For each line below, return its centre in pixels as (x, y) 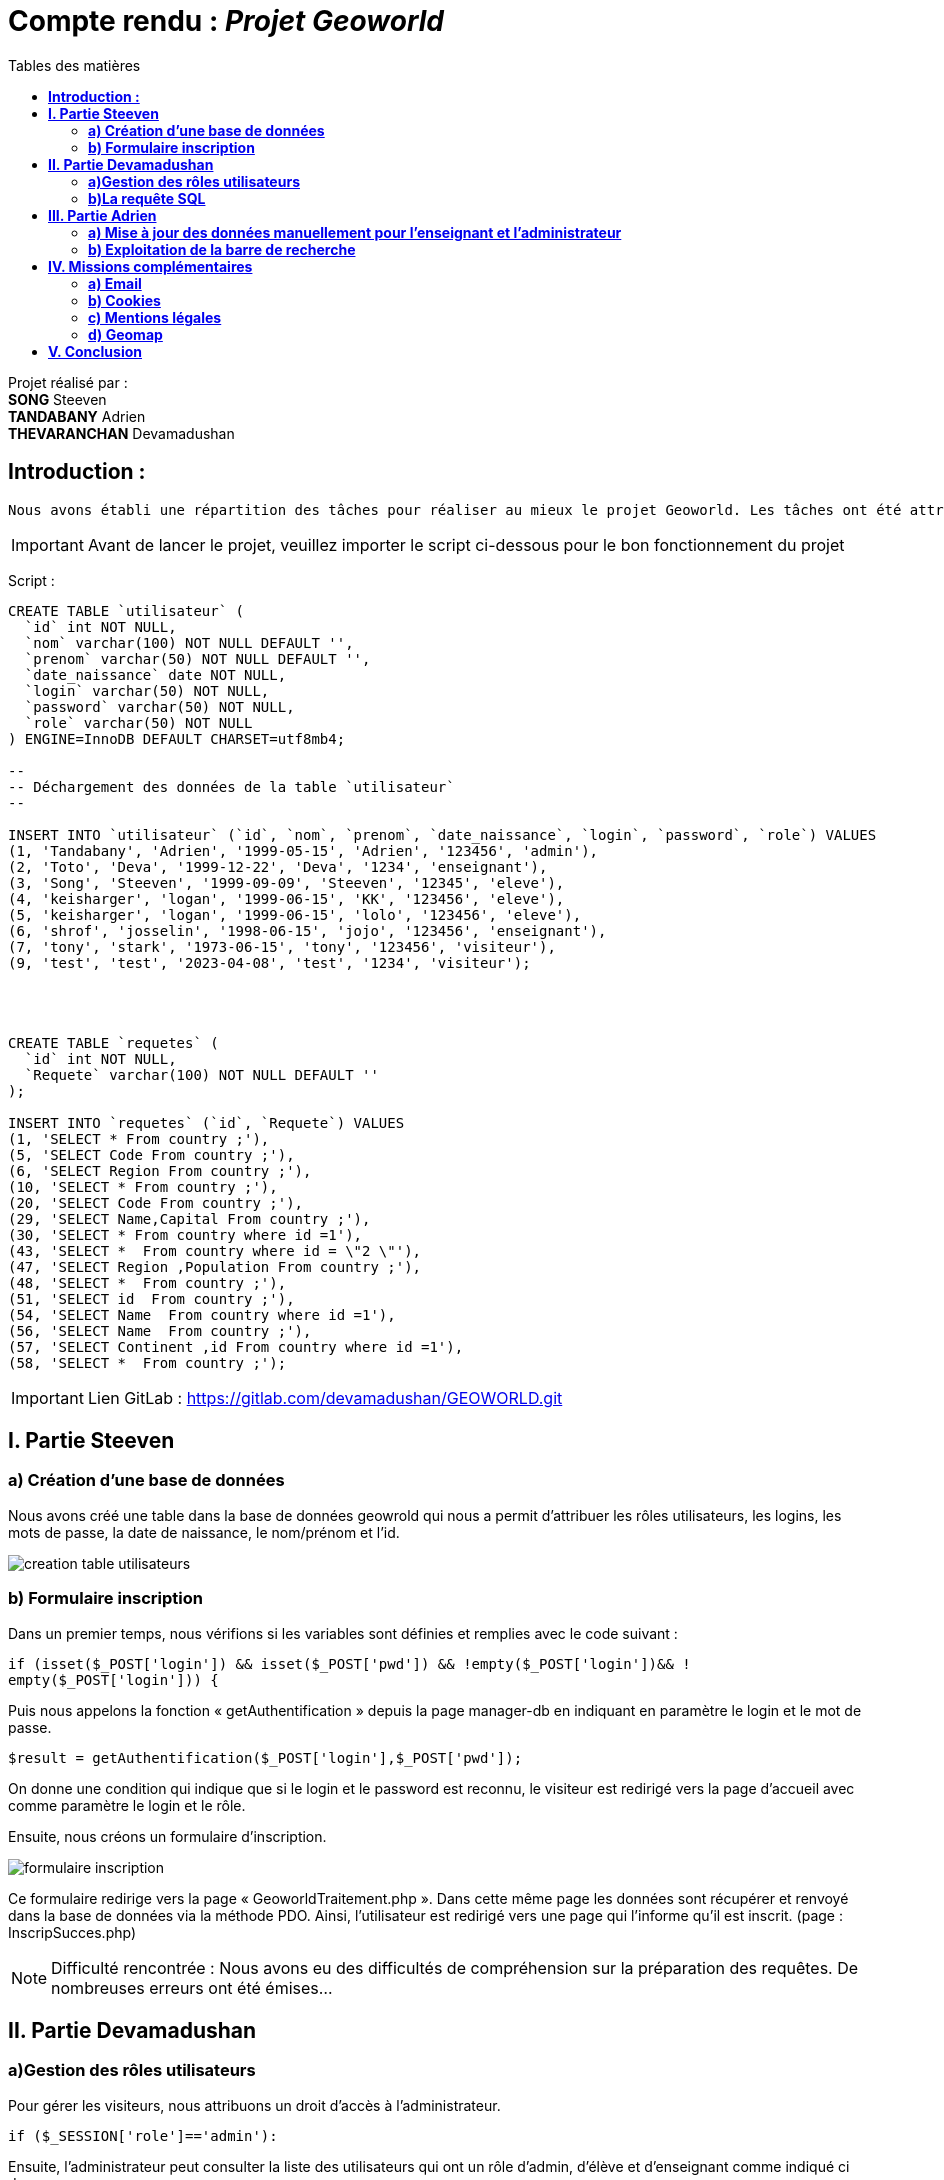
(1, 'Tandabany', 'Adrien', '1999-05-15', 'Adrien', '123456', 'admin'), (303, 850)
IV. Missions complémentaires (150, 266)
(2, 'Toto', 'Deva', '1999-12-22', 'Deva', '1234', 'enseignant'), (278, 866)
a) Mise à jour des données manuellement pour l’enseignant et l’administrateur (355, 232)
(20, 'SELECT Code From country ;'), (156, 1202)
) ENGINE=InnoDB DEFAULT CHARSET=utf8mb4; (177, 738)
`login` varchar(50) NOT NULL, (147, 690)
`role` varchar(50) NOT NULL (138, 722)
